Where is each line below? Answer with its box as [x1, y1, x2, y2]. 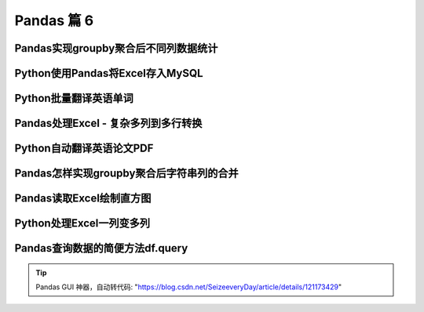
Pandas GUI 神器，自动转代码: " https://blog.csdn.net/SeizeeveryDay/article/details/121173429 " [35, 282, 342, 292]
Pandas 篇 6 [14, 12, 94, 29]
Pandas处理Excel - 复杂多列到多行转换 [14, 117, 203, 130]
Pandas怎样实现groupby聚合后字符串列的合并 [14, 167, 239, 180]
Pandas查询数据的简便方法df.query [14, 241, 188, 255]
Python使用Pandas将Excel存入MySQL [14, 67, 203, 80]
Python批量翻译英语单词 [14, 92, 133, 105]
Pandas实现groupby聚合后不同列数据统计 [14, 42, 218, 55]
